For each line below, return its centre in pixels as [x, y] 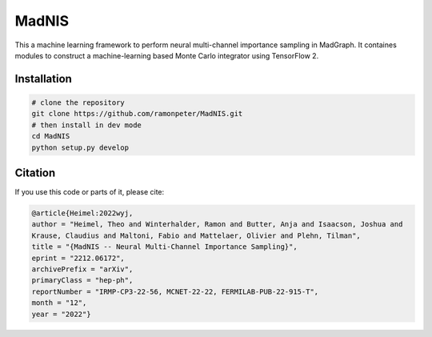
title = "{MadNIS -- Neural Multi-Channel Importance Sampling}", [164, 247]
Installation [43, 79]
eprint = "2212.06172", [78, 258]
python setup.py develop [80, 147]
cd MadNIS [51, 136]
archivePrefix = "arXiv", [82, 269]
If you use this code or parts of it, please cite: [90, 192]
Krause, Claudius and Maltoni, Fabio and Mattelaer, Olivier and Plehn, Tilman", [196, 235]
